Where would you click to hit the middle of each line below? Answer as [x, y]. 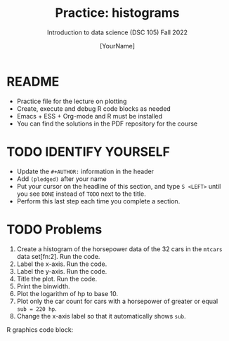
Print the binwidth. [44, 286]
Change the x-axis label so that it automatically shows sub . [102, 316]
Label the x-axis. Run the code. [62, 264]
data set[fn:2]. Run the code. [58, 256]
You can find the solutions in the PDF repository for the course [107, 123]
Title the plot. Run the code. [57, 279]
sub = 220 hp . [37, 308]
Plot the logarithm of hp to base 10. [67, 293]
